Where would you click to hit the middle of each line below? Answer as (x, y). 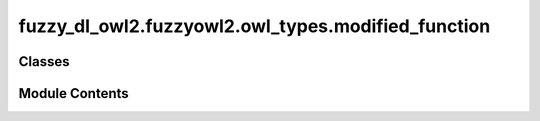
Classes (44, 61)
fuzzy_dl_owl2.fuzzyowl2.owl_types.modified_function (254, 26)
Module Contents (73, 93)
